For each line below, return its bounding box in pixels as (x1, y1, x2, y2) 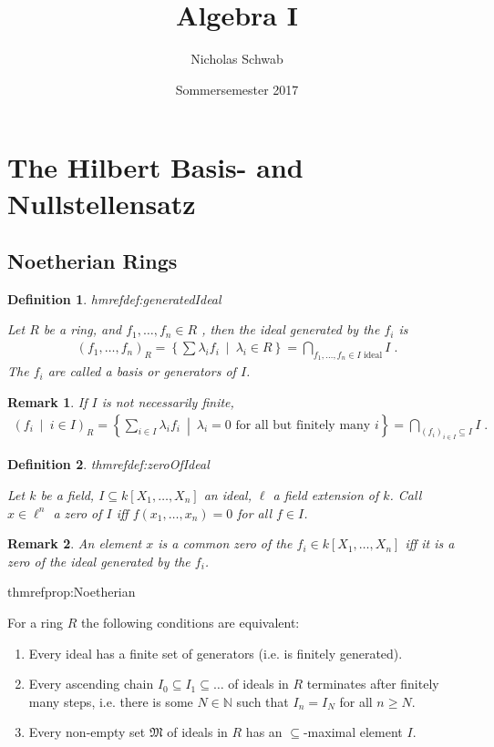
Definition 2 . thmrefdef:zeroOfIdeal (7, 455, 210, 474)
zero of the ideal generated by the (7, 551, 190, 570)
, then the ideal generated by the (201, 320, 380, 339)
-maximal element (303, 722, 403, 742)
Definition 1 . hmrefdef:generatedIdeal (7, 289, 221, 308)
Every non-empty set (28, 722, 146, 742)
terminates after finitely (306, 674, 439, 693)
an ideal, (203, 485, 252, 504)
